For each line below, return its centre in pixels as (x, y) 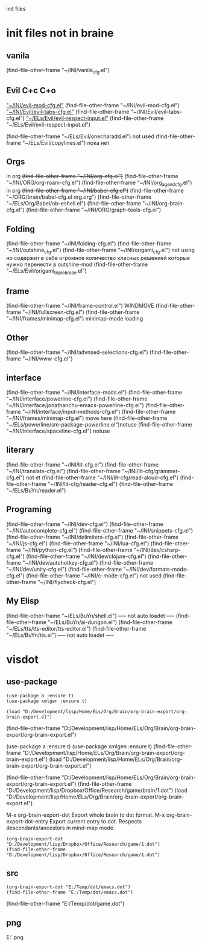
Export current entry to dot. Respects (96, 821)
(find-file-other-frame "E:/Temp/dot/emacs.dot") (70, 892)
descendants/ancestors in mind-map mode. (61, 828)
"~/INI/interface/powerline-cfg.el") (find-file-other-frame (77, 399)
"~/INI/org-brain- (164, 204)
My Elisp (23, 601)
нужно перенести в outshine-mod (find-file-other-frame (77, 264)
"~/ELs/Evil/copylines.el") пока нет (66, 142)
